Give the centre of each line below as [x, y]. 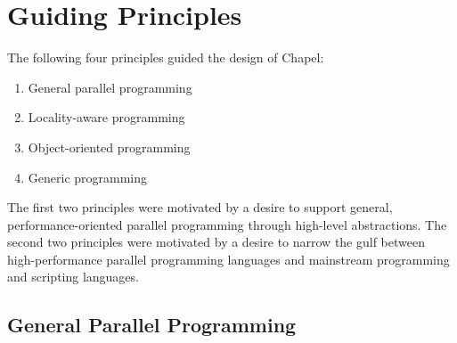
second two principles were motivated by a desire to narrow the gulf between [216, 242]
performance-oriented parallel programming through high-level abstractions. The [227, 224]
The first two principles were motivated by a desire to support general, [200, 207]
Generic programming [88, 177]
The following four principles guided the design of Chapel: [166, 57]
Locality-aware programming [106, 117]
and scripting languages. [73, 277]
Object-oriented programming [109, 147]
